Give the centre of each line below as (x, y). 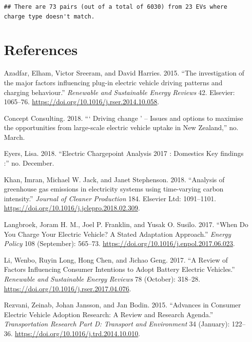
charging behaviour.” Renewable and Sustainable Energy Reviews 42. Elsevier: (119, 92)
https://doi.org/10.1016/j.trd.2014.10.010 (77, 333)
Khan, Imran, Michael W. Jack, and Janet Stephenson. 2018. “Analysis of (114, 179)
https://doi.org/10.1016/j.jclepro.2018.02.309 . (72, 208)
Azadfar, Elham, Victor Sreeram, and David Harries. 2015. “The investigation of (124, 73)
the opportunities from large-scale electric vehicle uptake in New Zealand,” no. (121, 127)
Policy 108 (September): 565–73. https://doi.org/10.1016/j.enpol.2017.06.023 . (119, 243)
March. (14, 137)
